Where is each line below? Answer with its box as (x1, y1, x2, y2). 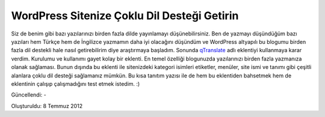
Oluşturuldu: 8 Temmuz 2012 (11, 102, 83, 109)
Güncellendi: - (11, 91, 46, 98)
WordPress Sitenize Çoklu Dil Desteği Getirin (11, 9, 239, 22)
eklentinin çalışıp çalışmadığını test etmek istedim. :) (11, 80, 140, 87)
